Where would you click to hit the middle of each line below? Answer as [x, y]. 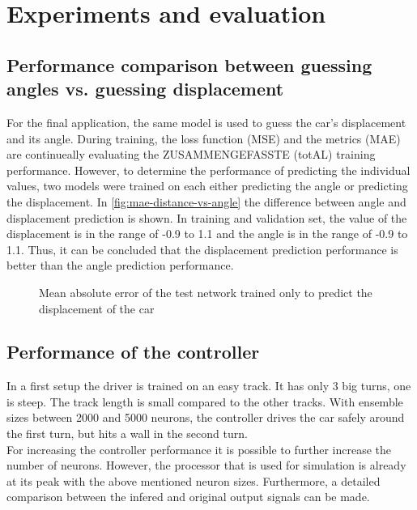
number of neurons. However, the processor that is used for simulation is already [206, 465]
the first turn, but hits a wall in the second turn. [127, 433]
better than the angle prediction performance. [120, 265]
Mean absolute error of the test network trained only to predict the [206, 292]
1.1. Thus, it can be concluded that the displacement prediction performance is [202, 249]
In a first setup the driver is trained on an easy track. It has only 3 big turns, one [209, 386]
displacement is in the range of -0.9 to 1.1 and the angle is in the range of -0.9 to [207, 234]
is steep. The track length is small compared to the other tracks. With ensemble [205, 401]
